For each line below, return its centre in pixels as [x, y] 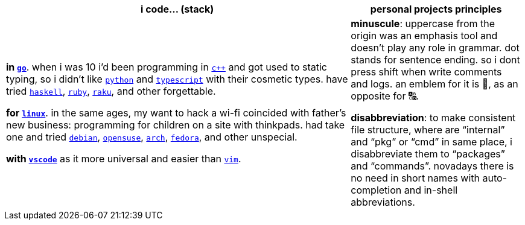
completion [376, 190]
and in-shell [431, 190]
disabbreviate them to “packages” [428, 154]
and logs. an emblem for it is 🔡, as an [434, 84]
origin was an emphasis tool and [424, 36]
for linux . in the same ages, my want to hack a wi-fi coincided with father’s [176, 113]
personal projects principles [436, 9]
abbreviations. [383, 202]
